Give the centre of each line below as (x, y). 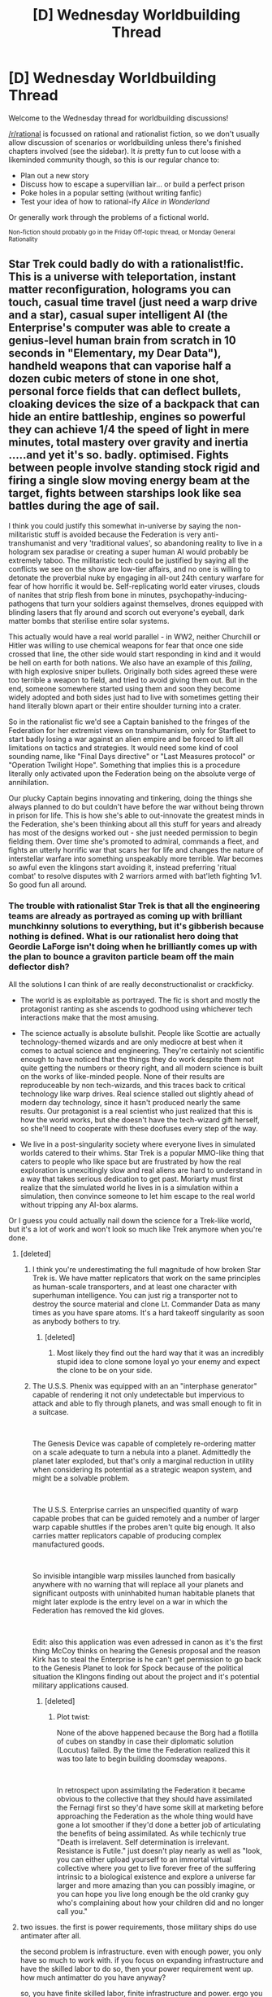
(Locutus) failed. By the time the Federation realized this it (153, 1750)
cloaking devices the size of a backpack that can (134, 404)
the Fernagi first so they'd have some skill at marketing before (160, 1808)
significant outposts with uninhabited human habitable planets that (144, 1593)
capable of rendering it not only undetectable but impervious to (138, 1395)
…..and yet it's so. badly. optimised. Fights (119, 455)
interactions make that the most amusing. (89, 1018)
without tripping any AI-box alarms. (79, 1205)
